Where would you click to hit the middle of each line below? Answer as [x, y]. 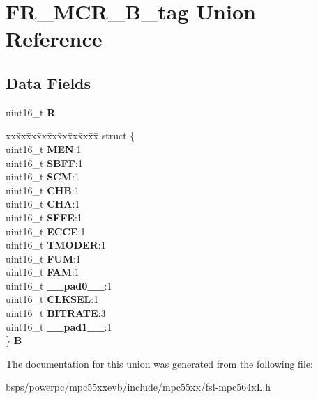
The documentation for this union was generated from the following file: [159, 363]
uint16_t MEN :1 [44, 149]
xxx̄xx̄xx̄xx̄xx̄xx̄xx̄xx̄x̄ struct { [70, 135]
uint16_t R [31, 112]
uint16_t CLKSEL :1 [52, 299]
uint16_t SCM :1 [43, 177]
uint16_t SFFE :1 [44, 217]
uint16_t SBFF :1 [44, 163]
